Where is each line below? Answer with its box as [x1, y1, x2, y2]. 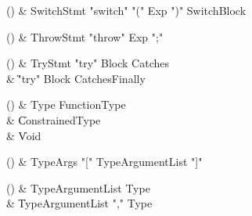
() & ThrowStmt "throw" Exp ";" [6, 28, 164, 45]
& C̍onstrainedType [6, 111, 101, 128]
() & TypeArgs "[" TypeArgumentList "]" [6, 153, 203, 170]
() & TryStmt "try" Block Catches [6, 55, 169, 71]
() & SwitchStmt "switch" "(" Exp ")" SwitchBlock [6, 2, 247, 18]
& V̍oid [6, 127, 41, 143]
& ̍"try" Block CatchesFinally [6, 70, 146, 86]
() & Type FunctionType [6, 96, 126, 113]
